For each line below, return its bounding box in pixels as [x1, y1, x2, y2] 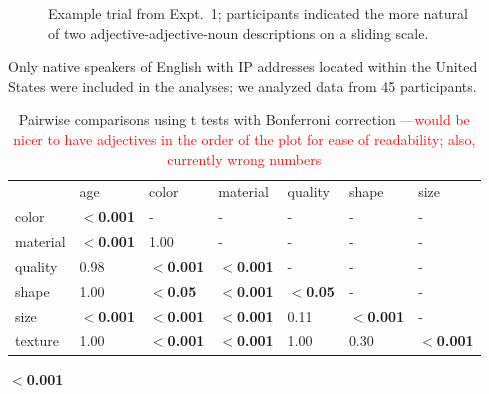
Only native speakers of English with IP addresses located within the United [8, 56, 478, 77]
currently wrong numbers [167, 148, 322, 169]
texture [15, 330, 59, 351]
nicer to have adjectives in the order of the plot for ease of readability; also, [13, 128, 476, 149]
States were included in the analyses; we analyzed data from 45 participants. [8, 75, 477, 96]
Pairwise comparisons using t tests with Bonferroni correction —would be [18, 109, 470, 130]
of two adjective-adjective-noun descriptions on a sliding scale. [48, 22, 429, 43]
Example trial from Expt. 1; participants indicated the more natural [48, 3, 468, 23]
